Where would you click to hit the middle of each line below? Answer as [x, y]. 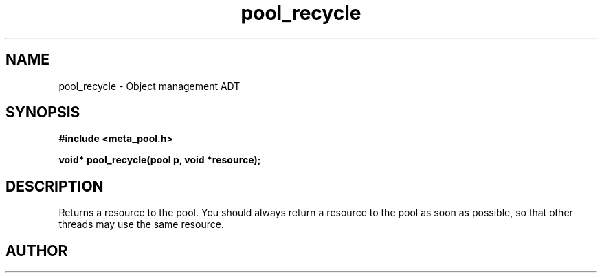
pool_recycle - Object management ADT [149, 86]
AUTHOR [37, 251]
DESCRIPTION [55, 186]
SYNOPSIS [43, 113]
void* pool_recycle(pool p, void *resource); [160, 160]
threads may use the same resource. [141, 224]
